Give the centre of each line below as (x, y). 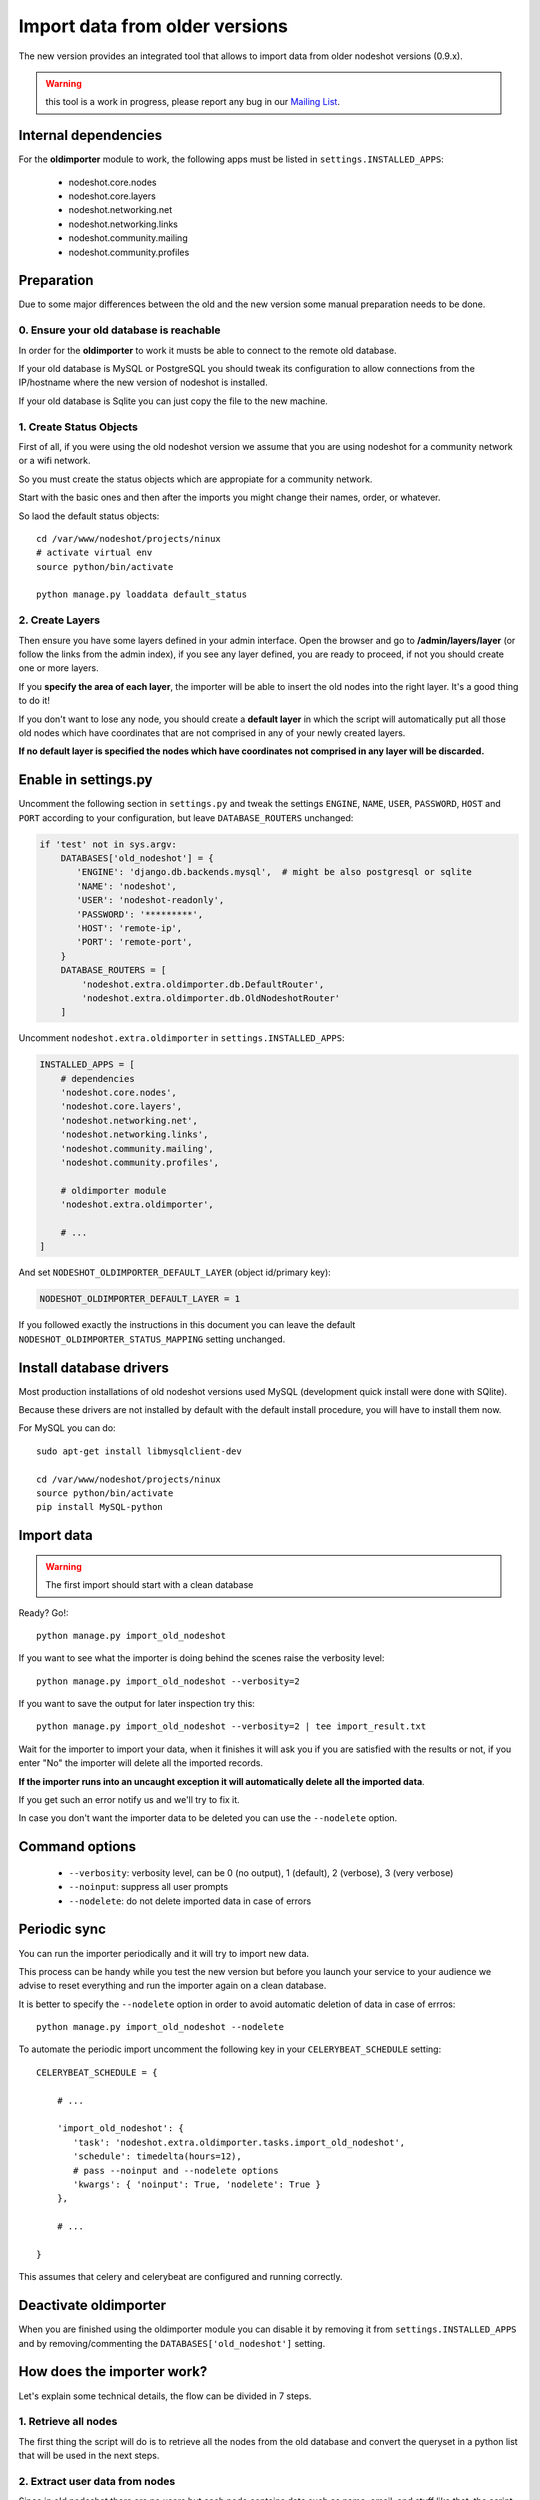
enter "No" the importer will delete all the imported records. (141, 1763)
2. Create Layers (59, 620)
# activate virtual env (94, 553)
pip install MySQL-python (100, 1507)
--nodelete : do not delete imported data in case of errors (190, 1901)
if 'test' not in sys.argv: (108, 844)
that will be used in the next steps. (89, 2456)
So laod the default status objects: (89, 516)
